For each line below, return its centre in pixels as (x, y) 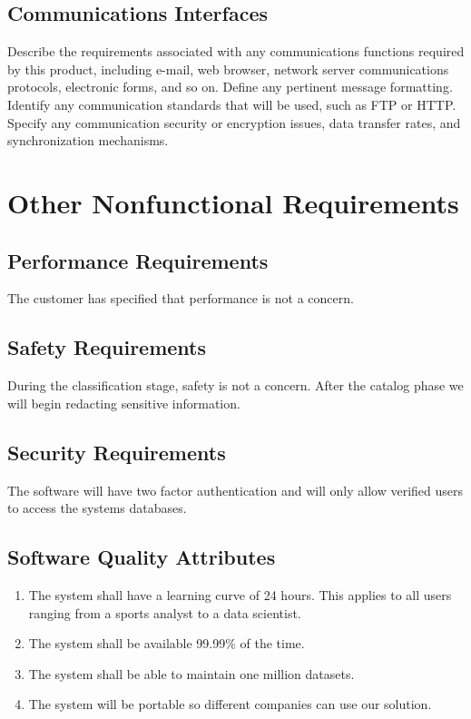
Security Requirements (117, 452)
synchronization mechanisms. (88, 140)
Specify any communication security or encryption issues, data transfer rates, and (234, 122)
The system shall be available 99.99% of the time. (167, 643)
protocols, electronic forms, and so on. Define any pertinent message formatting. (230, 87)
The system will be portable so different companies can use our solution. (230, 704)
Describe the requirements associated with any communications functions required (236, 51)
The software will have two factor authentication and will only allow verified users (235, 490)
